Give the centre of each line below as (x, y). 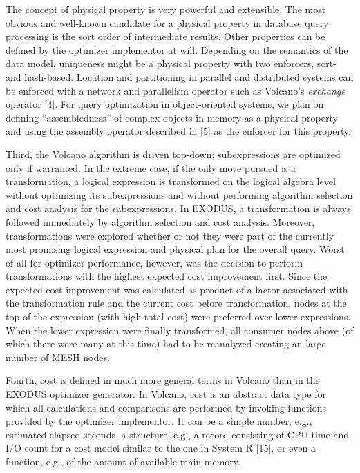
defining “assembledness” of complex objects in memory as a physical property (172, 117)
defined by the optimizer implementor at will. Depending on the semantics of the (177, 49)
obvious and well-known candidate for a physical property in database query (167, 22)
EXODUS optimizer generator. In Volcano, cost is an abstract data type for (166, 394)
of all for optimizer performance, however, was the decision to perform (154, 262)
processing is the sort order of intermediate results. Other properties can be (165, 36)
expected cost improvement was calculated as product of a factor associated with (177, 289)
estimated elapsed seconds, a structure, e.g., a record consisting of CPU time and (178, 434)
